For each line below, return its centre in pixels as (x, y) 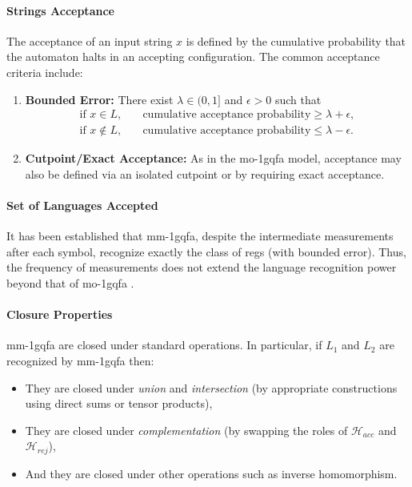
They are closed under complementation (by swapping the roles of (186, 430)
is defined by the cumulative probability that (296, 40)
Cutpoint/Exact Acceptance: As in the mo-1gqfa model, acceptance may (213, 158)
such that (298, 99)
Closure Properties (60, 314)
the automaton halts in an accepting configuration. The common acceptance (193, 56)
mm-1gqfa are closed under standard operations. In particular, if (164, 345)
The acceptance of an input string (90, 40)
